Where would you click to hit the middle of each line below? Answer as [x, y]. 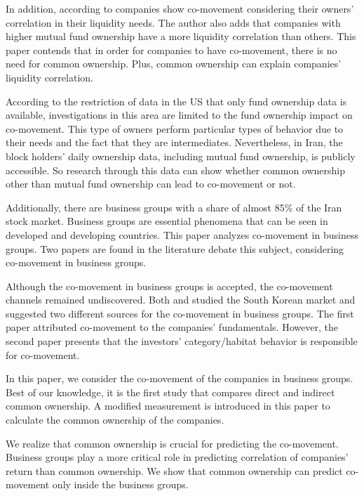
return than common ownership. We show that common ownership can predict [174, 470]
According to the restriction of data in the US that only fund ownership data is [176, 101]
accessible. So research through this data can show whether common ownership [176, 170]
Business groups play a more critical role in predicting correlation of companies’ [177, 457]
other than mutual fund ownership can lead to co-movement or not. [151, 184]
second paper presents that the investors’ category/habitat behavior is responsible [182, 341]
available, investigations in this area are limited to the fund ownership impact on [179, 115]
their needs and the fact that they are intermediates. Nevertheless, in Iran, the [174, 142]
